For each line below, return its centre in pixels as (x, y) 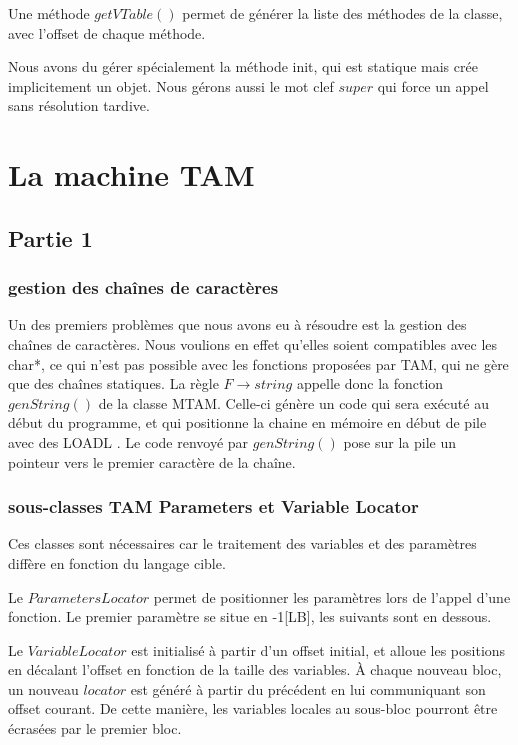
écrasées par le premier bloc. (95, 728)
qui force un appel (433, 85)
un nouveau (43, 688)
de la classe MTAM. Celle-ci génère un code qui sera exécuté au (293, 402)
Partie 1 (50, 237)
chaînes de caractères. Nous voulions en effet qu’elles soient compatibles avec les (253, 343)
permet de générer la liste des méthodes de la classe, (342, 13)
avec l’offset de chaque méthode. (107, 32)
